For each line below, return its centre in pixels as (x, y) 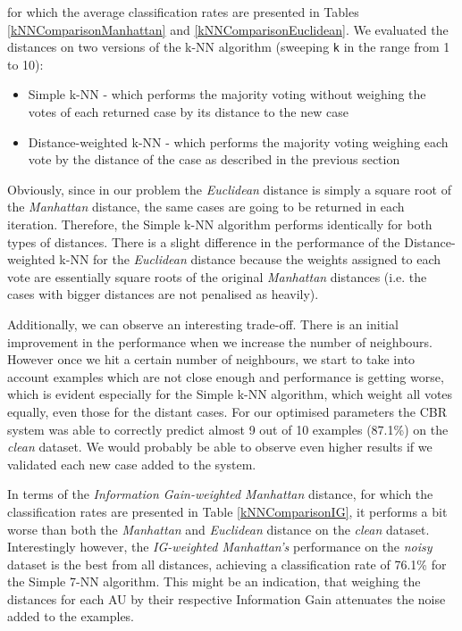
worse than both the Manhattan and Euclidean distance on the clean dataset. (218, 529)
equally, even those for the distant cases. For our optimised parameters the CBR (227, 411)
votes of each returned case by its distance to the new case (188, 112)
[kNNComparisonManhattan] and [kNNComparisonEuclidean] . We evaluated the (228, 29)
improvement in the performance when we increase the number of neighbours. (220, 341)
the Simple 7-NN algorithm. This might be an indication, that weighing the (214, 581)
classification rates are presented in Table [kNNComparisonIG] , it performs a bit (227, 511)
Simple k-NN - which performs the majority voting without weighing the (227, 94)
